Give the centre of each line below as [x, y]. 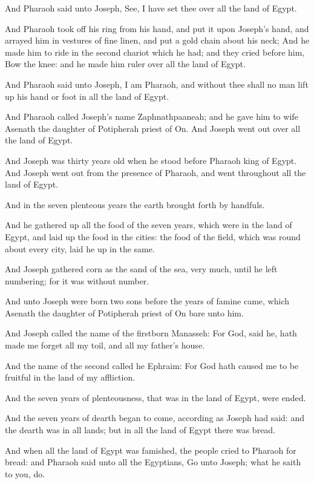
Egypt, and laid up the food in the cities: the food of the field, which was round [153, 236]
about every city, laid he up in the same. [80, 248]
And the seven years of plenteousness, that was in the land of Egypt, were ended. [155, 397]
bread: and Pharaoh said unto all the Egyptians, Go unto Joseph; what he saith [153, 462]
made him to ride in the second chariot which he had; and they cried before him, [155, 52]
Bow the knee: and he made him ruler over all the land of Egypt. [125, 64]
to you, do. [25, 473]
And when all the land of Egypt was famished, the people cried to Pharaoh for [151, 450]
